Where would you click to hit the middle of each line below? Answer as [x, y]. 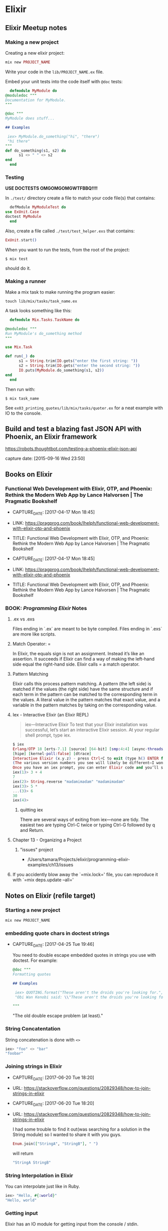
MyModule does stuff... [30, 118]
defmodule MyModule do [33, 91]
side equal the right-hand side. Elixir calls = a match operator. [76, 664]
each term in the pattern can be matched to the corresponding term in [85, 694]
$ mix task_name [22, 398]
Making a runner [26, 281]
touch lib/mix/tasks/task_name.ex [41, 301]
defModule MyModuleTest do [38, 207]
